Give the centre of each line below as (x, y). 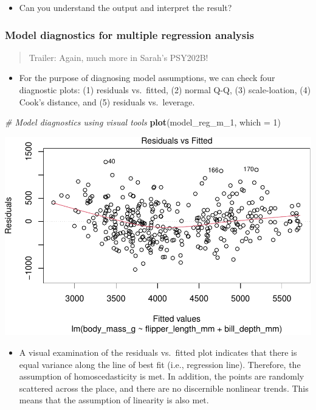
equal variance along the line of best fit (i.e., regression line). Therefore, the (160, 364)
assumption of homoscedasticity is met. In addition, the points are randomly (162, 376)
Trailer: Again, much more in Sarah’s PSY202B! (118, 57)
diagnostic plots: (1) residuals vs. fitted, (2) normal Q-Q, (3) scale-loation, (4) (165, 90)
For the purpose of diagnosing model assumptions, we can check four (147, 78)
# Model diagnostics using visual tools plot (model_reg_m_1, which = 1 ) (143, 122)
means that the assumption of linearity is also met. (114, 400)
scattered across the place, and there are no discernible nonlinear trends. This (164, 388)
